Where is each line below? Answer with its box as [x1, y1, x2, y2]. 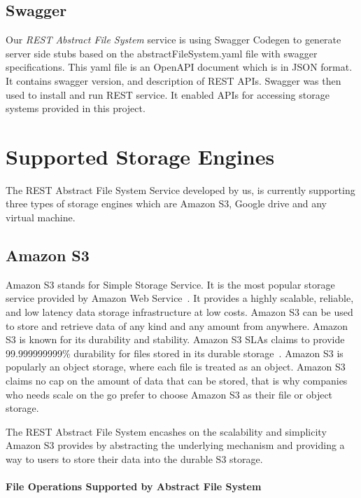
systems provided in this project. [6, 101, 146, 116]
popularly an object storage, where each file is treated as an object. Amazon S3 [6, 359, 346, 374]
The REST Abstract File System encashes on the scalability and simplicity [6, 424, 327, 438]
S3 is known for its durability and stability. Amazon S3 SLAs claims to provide [6, 332, 345, 347]
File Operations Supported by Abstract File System [6, 479, 262, 494]
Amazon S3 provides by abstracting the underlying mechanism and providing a [6, 438, 345, 452]
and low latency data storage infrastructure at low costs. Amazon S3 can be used [6, 305, 353, 319]
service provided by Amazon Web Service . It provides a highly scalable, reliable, [6, 291, 354, 305]
